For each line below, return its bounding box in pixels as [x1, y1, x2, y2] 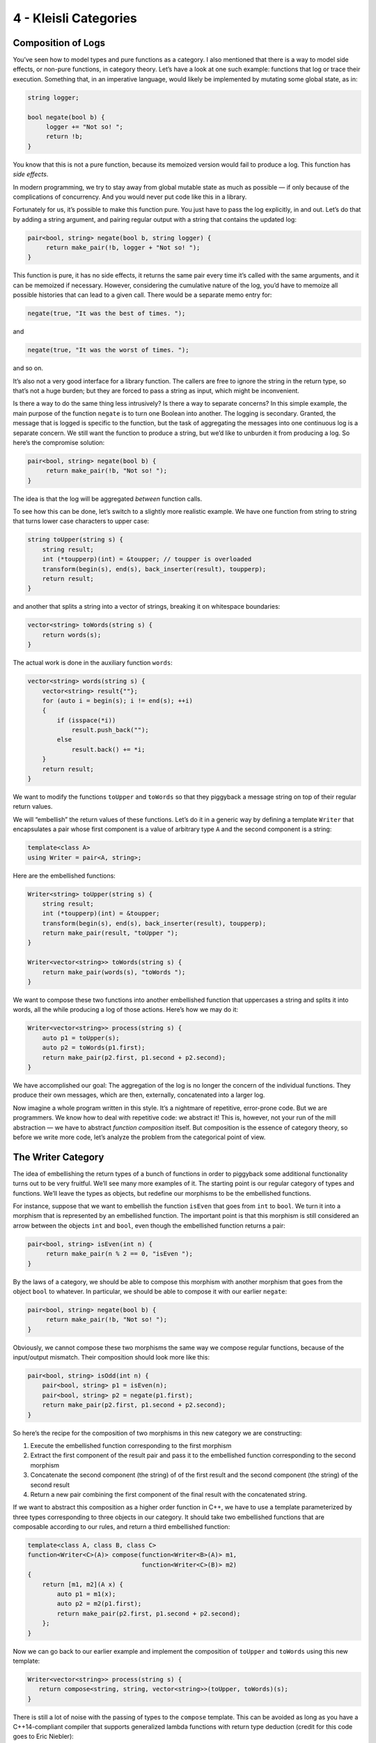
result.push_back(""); [71, 726, 149, 734]
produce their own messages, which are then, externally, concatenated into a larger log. [13, 1091, 265, 1099]
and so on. [13, 364, 44, 372]
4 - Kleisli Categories [13, 10, 137, 26]
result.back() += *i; [71, 745, 146, 753]
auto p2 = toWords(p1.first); [42, 1044, 146, 1052]
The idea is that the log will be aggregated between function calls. [13, 494, 203, 503]
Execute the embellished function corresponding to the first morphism [30, 1441, 232, 1449]
